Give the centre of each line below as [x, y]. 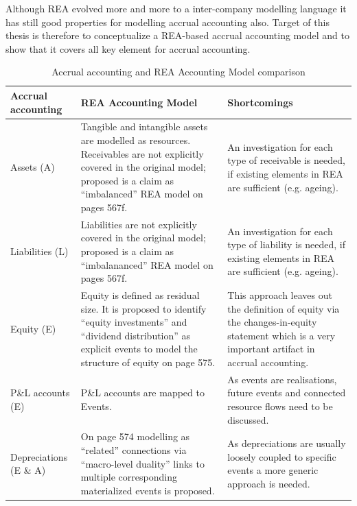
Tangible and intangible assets [144, 126]
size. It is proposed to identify [143, 308]
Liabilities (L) [39, 251]
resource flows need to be [280, 406]
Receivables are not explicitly [142, 153]
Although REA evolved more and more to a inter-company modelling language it [176, 8]
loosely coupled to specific [282, 456]
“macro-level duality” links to [142, 463]
